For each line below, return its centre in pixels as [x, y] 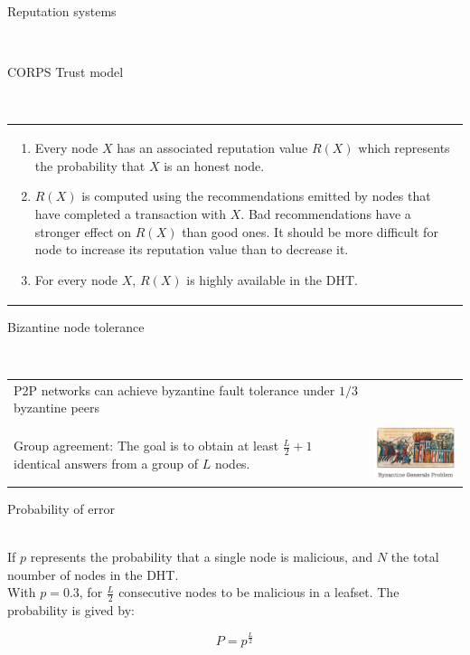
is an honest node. [214, 165]
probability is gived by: [71, 610]
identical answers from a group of [106, 464]
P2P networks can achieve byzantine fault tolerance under [174, 389]
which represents [404, 148]
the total [415, 557]
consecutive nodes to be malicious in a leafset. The [259, 592]
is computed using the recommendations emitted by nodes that [256, 196]
